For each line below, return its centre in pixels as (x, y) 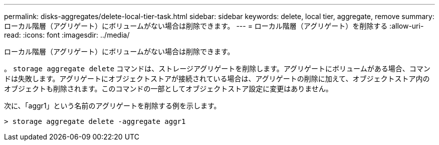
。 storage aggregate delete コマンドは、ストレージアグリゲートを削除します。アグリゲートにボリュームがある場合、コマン (217, 68)
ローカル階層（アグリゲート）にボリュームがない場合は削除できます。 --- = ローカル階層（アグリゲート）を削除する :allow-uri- (214, 26)
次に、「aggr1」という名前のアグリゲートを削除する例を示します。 (113, 106)
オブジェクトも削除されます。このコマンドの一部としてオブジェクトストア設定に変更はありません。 (168, 89)
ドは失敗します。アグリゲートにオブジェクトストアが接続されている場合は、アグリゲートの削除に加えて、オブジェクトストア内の (217, 79)
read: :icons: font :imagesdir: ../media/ (67, 35)
